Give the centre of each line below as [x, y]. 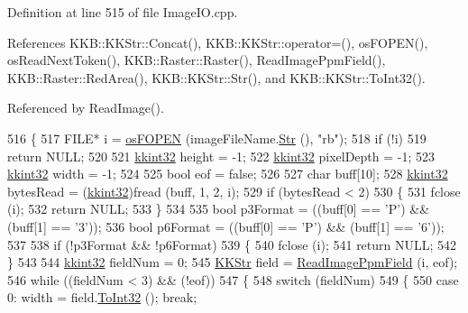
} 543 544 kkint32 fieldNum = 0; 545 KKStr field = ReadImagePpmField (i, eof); [233, 262]
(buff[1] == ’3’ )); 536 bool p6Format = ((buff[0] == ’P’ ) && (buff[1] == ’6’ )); [226, 226]
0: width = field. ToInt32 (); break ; [102, 297]
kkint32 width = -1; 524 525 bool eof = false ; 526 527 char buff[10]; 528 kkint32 [228, 174]
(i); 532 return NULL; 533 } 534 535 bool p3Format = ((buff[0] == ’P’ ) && [219, 209]
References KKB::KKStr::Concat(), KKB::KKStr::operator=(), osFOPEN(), [218, 42]
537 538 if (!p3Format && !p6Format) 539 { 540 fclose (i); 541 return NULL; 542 [232, 244]
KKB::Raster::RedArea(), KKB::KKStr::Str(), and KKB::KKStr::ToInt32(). [216, 77]
